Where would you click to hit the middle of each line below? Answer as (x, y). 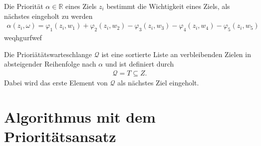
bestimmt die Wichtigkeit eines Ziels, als (168, 6)
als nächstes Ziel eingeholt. (158, 82)
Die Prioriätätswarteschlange (48, 54)
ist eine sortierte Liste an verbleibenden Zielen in (176, 54)
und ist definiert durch (139, 64)
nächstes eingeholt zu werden (48, 16)
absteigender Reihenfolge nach (50, 64)
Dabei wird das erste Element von (56, 82)
